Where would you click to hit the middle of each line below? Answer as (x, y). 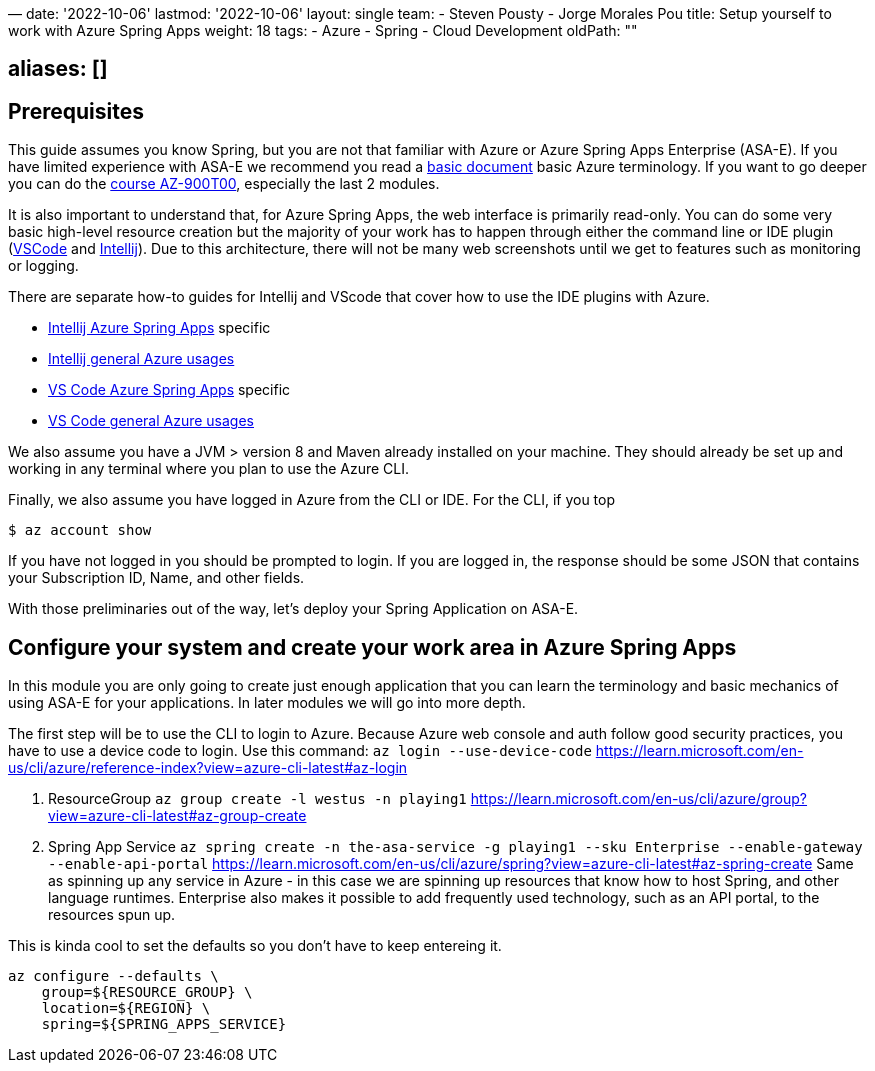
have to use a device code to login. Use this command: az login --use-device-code (300, 751)
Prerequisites (76, 111)
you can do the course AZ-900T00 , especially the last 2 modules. (224, 184)
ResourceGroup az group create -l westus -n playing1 (257, 799)
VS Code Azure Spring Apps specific (169, 390)
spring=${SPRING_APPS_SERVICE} (164, 1024)
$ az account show (80, 530)
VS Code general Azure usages (151, 421)
